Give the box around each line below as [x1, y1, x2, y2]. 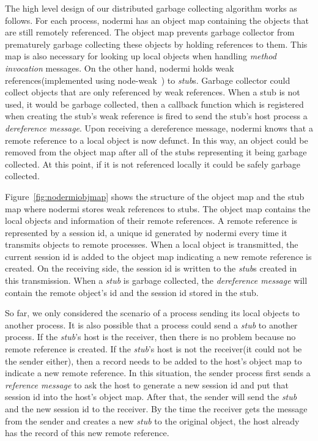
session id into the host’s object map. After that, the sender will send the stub [5, 390, 297, 403]
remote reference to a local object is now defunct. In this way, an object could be [5, 133, 308, 146]
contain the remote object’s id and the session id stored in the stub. [5, 286, 259, 298]
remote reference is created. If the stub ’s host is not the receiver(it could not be [5, 343, 302, 355]
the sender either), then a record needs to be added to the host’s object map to [5, 354, 302, 367]
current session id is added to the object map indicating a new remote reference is [5, 250, 312, 262]
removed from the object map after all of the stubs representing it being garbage [5, 146, 307, 158]
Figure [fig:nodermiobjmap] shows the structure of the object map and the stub [5, 190, 305, 202]
